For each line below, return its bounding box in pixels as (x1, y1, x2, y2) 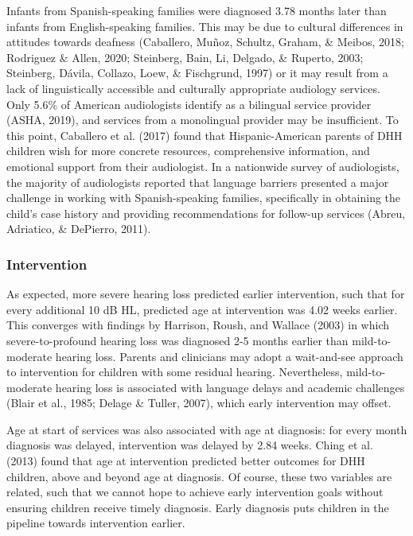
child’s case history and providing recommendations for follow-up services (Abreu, (6, 204, 406, 221)
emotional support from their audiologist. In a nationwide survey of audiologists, (6, 157, 399, 174)
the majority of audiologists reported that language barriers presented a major (6, 173, 389, 190)
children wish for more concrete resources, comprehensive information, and (6, 142, 370, 159)
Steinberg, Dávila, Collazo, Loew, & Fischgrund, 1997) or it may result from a (6, 64, 388, 81)
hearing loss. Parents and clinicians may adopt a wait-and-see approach (55, 348, 403, 364)
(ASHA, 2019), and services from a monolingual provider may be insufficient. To (6, 111, 399, 128)
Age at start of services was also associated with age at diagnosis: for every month (6, 421, 407, 437)
